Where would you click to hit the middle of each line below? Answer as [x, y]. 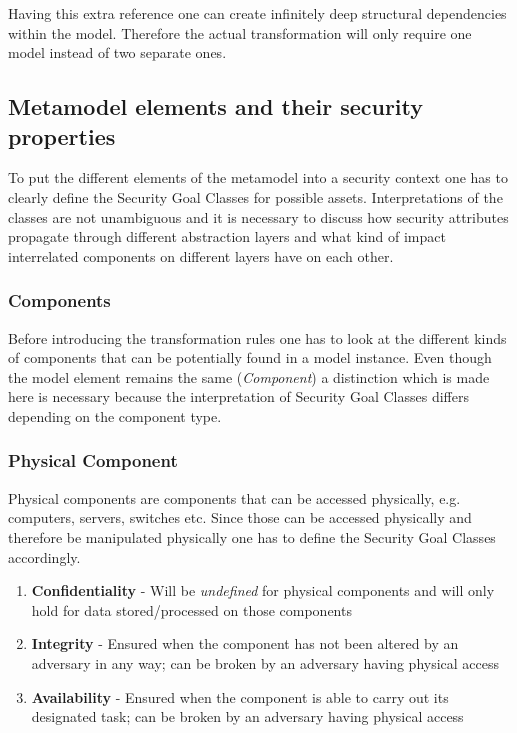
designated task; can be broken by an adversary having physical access [247, 716]
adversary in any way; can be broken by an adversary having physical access [265, 662]
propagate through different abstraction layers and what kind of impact [227, 236]
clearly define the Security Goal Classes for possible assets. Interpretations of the [255, 196]
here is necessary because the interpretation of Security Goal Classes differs [238, 396]
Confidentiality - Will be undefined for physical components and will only [263, 590]
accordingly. [44, 556]
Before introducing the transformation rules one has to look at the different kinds [257, 337]
